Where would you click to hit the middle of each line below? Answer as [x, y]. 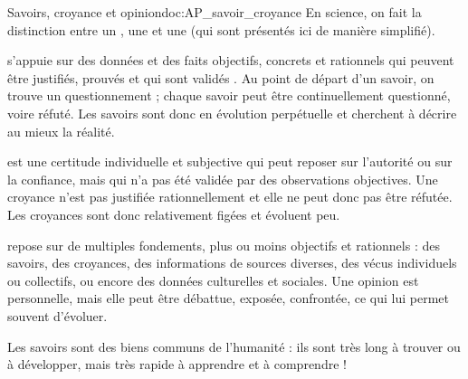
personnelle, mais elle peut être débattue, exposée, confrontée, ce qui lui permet [229, 298]
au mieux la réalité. [61, 131]
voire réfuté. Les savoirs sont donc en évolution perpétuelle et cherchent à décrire [232, 113]
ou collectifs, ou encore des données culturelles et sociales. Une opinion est [213, 280]
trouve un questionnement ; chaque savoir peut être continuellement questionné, [229, 95]
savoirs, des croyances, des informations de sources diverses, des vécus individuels [232, 263]
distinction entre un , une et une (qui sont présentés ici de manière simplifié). [221, 29]
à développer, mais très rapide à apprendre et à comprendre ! [177, 364]
